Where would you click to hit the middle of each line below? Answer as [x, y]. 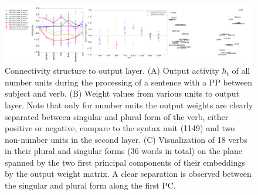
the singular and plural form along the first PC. [90, 185]
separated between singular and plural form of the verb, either [117, 116]
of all [241, 71]
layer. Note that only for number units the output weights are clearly [129, 105]
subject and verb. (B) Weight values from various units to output [122, 93]
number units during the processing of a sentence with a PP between [128, 82]
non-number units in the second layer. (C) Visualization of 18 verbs [126, 139]
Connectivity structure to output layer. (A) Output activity [112, 71]
